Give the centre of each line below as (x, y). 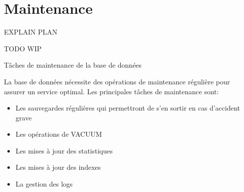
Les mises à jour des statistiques (64, 150)
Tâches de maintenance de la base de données (73, 65)
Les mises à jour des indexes (58, 167)
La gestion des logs (44, 184)
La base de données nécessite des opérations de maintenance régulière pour (117, 81)
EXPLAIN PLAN (31, 32)
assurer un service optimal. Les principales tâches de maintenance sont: (111, 91)
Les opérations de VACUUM (59, 134)
